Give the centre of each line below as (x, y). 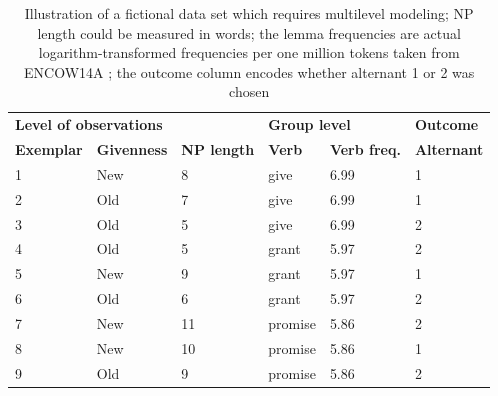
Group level (309, 124)
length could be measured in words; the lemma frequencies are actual (249, 32)
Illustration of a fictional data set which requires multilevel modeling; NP (249, 13)
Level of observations (89, 124)
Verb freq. (365, 149)
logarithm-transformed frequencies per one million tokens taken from (249, 52)
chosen (249, 91)
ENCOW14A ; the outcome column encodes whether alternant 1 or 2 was (249, 71)
